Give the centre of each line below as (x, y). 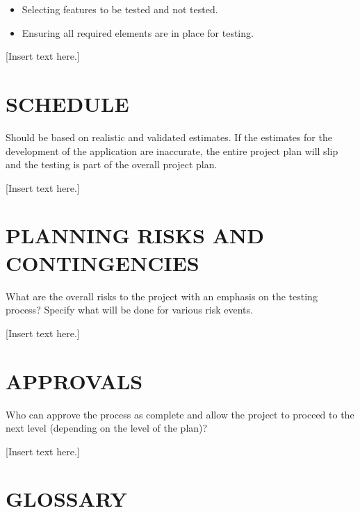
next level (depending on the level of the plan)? (107, 428)
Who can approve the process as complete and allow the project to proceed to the (180, 414)
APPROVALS (74, 381)
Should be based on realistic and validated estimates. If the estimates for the (169, 137)
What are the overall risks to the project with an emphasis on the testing (162, 296)
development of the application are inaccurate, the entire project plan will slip (172, 150)
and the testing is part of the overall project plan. (112, 164)
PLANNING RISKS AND (135, 235)
